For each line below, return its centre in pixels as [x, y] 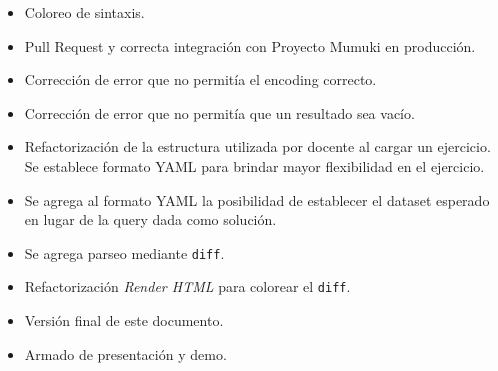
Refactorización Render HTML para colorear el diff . [187, 286]
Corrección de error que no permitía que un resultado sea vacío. [219, 112]
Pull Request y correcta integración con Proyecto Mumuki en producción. [250, 45]
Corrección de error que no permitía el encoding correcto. [200, 79]
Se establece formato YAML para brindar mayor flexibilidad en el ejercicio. [254, 165]
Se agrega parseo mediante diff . [124, 252]
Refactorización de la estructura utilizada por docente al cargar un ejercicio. [257, 146]
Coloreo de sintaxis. [84, 12]
